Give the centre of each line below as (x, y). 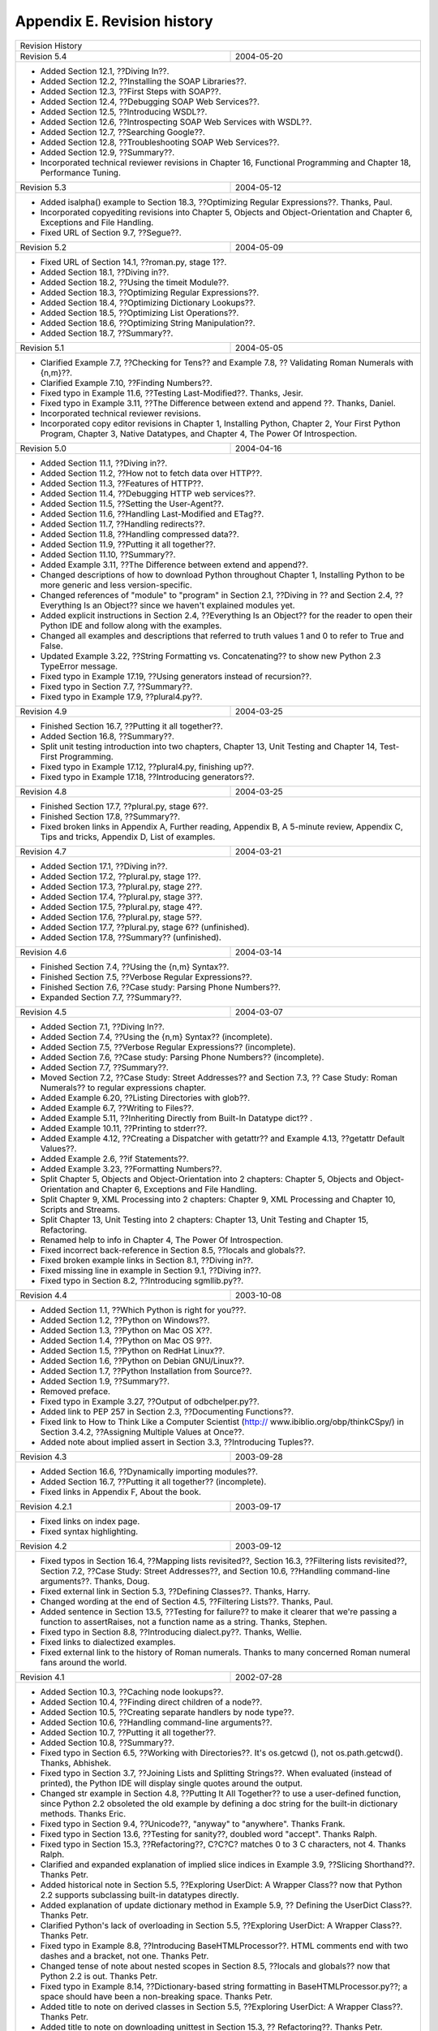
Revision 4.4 (44, 1295)
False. (52, 646)
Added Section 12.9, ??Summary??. (107, 152)
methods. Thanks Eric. (83, 1813)
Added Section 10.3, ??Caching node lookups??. (132, 1691)
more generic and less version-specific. (116, 585)
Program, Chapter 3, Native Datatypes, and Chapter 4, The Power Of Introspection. (199, 433)
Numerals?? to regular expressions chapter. (123, 1087)
